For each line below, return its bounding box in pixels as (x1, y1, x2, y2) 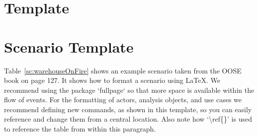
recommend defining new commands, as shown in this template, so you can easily (4, 104, 252, 114)
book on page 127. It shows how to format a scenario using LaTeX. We (4, 75, 220, 85)
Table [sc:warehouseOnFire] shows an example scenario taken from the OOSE (4, 65, 242, 75)
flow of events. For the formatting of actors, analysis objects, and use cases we (4, 94, 242, 105)
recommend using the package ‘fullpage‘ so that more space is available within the (4, 84, 255, 95)
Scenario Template (4, 36, 134, 57)
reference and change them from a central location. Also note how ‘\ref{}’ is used (4, 114, 252, 124)
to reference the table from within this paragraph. (4, 124, 156, 134)
